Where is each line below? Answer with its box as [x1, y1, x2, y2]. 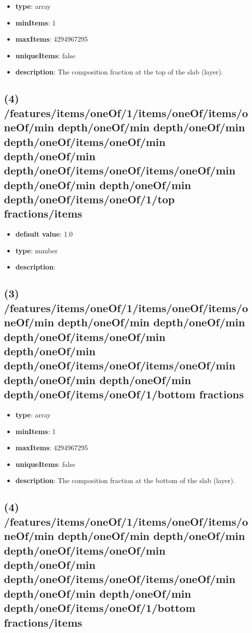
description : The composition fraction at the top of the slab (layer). [15, 67, 223, 77]
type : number [15, 245, 58, 255]
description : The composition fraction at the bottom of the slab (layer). [15, 475, 235, 486]
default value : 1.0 [15, 229, 73, 239]
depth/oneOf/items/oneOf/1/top [4, 192, 175, 207]
